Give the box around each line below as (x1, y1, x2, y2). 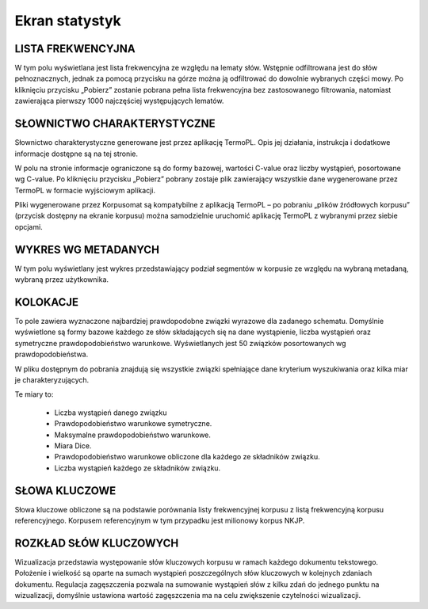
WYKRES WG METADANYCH (14, 242, 160, 257)
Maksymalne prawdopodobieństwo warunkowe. (54, 430, 212, 440)
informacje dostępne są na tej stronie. (14, 149, 139, 158)
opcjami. (14, 222, 43, 231)
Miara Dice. (54, 440, 92, 451)
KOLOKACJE (14, 295, 79, 309)
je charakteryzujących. (14, 375, 90, 385)
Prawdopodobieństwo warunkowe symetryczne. (54, 419, 212, 428)
